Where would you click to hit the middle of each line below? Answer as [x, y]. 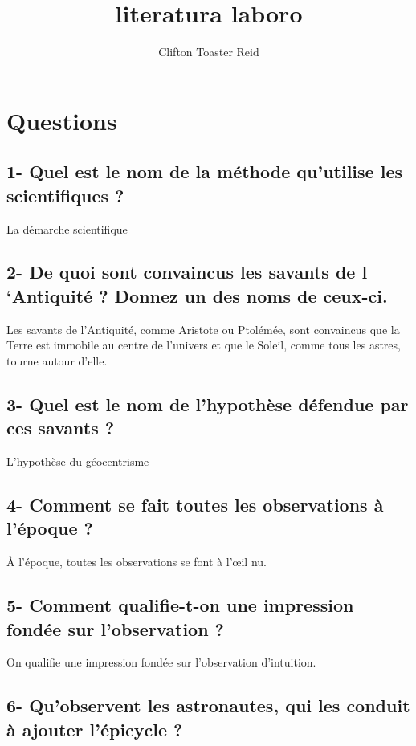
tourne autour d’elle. [57, 360]
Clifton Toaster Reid [209, 52]
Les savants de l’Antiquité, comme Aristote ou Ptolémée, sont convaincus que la [203, 329]
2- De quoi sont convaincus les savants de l [187, 272]
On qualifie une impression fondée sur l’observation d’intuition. [161, 662]
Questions [62, 120]
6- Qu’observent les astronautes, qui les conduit [208, 705]
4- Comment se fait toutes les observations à [195, 505]
